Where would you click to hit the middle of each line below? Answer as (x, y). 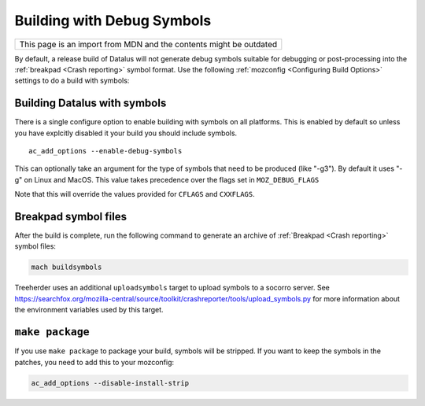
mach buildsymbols (67, 267)
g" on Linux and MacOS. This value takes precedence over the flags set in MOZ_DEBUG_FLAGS (167, 179)
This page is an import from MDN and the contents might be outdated (148, 44)
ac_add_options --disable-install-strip (110, 383)
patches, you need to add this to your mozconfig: (94, 362)
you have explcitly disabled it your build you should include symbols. (126, 133)
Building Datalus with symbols (91, 103)
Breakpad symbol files (71, 217)
